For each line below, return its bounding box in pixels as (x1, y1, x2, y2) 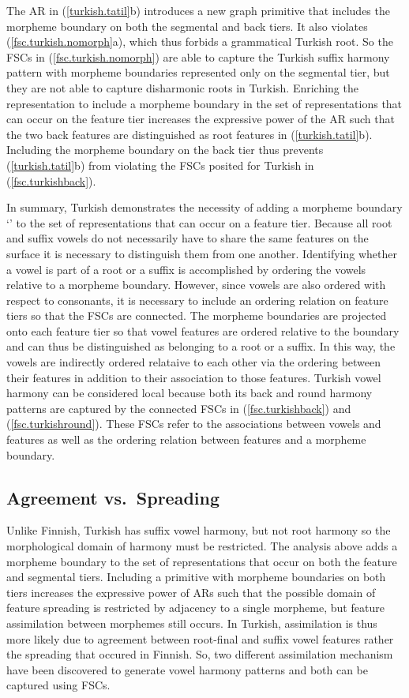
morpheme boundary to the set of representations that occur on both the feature (6, 553, 397, 569)
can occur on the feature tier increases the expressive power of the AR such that (6, 111, 395, 127)
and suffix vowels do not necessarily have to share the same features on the (6, 230, 369, 246)
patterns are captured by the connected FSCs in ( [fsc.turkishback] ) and (6, 400, 351, 416)
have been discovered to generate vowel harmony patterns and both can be (6, 661, 369, 677)
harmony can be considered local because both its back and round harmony (6, 385, 373, 401)
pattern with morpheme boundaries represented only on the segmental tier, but (6, 64, 390, 81)
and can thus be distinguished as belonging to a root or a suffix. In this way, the (6, 338, 396, 355)
